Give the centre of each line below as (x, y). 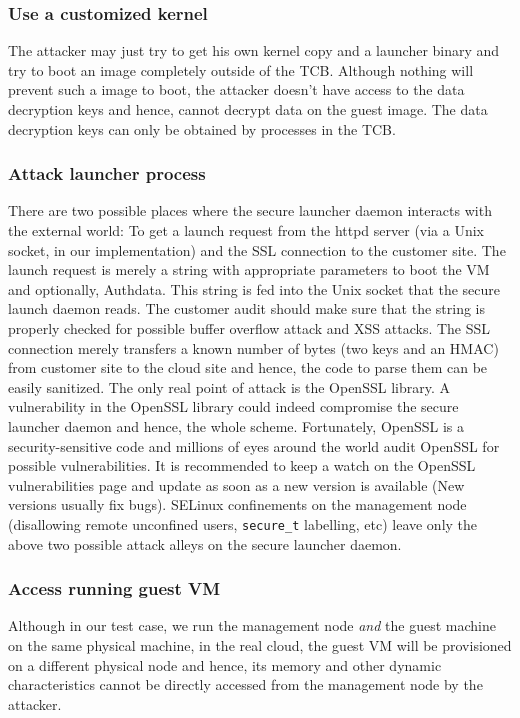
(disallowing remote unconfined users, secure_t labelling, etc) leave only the (243, 523)
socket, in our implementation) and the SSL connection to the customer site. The (257, 249)
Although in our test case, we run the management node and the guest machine (252, 625)
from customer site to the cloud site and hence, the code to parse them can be (248, 367)
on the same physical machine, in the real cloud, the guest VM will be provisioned (260, 644)
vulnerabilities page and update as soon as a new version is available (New (236, 484)
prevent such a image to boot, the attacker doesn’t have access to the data (236, 89)
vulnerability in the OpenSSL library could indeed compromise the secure (233, 406)
